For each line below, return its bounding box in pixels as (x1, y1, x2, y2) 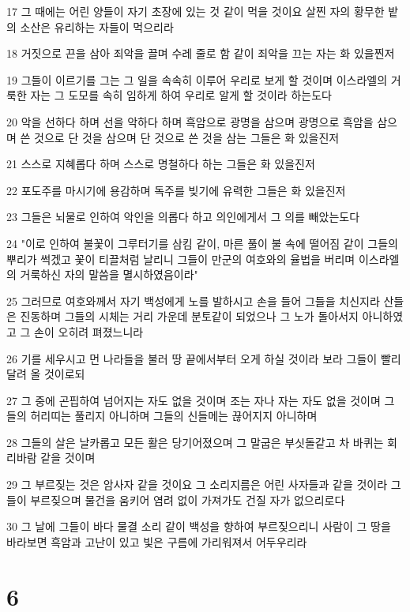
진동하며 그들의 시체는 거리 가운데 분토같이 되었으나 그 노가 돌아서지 (20, 308, 359, 325)
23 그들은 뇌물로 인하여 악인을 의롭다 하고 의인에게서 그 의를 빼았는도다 (6, 208, 360, 225)
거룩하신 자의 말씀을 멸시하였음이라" (20, 266, 198, 283)
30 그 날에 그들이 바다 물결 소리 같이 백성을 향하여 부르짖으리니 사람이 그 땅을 (6, 518, 391, 535)
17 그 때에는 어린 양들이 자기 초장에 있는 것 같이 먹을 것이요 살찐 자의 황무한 (6, 3, 385, 19)
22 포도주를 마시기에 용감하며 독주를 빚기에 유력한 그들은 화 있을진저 (6, 182, 346, 198)
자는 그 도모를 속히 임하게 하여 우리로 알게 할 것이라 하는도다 (30, 87, 332, 103)
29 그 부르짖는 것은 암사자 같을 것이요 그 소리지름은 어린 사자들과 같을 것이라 (6, 476, 388, 493)
